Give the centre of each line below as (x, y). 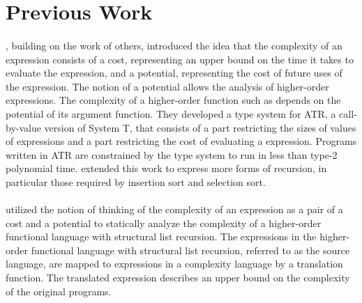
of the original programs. (59, 291)
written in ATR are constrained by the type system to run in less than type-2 (172, 154)
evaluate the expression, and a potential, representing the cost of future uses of (174, 73)
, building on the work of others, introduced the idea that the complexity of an (174, 45)
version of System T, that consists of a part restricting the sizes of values (200, 127)
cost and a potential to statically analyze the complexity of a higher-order (164, 223)
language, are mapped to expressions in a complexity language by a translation (174, 264)
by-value (23, 127)
